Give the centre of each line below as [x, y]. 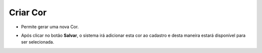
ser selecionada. [38, 42]
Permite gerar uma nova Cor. [50, 27]
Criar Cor [28, 12]
